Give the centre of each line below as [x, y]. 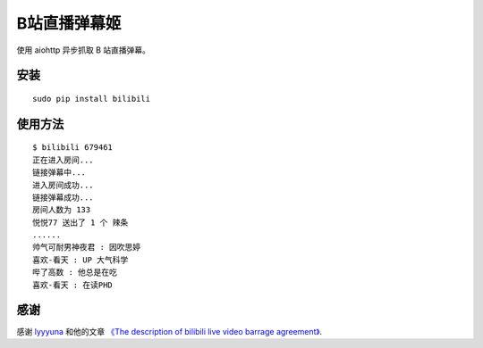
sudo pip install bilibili [92, 99]
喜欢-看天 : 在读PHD [73, 285]
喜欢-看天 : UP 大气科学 [80, 260]
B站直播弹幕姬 [69, 23]
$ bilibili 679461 [73, 148]
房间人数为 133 [62, 210]
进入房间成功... [63, 185]
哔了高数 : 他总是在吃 [75, 273]
